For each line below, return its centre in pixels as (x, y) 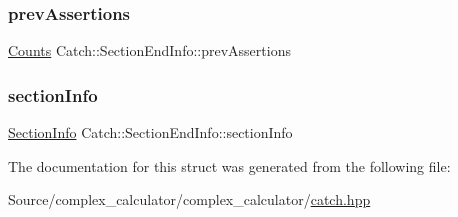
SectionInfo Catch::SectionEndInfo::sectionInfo (150, 132)
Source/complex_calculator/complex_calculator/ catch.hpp (189, 199)
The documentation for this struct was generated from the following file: (229, 165)
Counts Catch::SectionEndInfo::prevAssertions (149, 50)
